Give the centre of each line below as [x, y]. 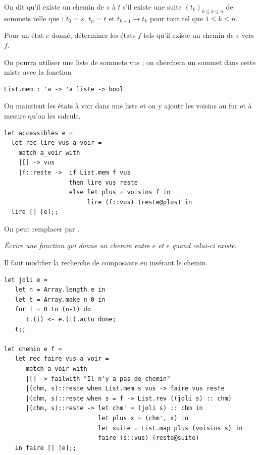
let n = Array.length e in [60, 290]
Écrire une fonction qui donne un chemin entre [77, 245]
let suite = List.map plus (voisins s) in [170, 428]
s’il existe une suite [152, 7]
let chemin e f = [33, 349]
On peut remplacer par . [42, 228]
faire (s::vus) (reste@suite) [149, 438]
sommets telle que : [34, 18]
